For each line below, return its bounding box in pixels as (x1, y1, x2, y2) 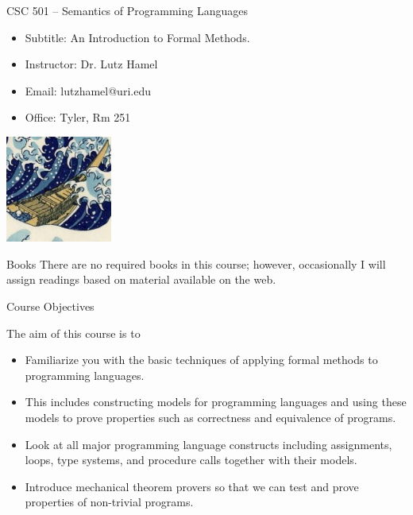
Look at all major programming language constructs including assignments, (25, 436, 392, 452)
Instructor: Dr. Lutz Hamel (25, 56, 158, 72)
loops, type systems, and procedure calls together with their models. (25, 451, 357, 468)
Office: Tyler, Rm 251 (25, 109, 131, 126)
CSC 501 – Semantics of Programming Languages (6, 2, 248, 18)
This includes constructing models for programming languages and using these (25, 393, 407, 410)
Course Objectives (6, 298, 95, 315)
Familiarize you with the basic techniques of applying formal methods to (25, 351, 378, 368)
